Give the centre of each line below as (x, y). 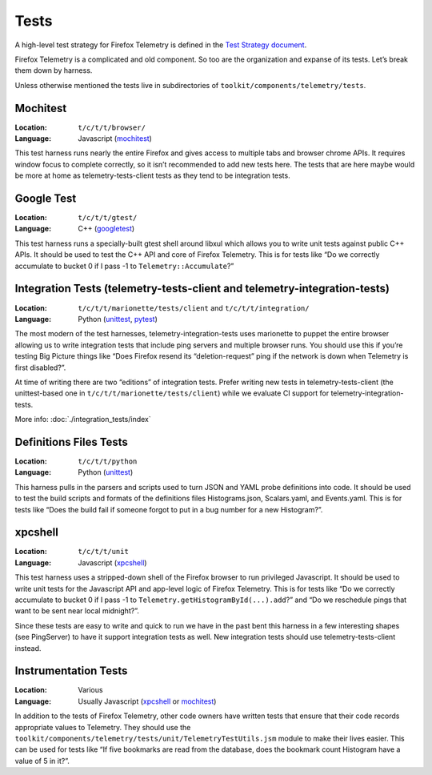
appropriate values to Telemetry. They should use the (103, 727)
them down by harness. (54, 70)
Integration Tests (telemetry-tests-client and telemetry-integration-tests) (202, 289)
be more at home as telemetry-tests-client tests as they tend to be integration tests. (153, 175)
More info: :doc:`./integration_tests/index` (83, 420)
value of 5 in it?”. (42, 761)
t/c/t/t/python (108, 461)
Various (90, 690)
